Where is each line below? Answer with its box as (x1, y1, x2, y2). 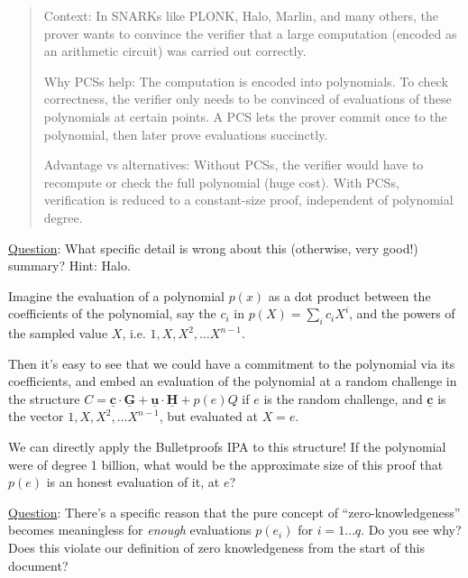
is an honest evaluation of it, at (46, 472, 220, 491)
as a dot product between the (268, 286, 431, 305)
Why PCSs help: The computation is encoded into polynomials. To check (43, 71, 448, 90)
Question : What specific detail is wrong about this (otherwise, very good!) (8, 238, 418, 257)
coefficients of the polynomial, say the (8, 304, 216, 323)
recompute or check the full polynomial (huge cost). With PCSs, (43, 172, 399, 191)
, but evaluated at (159, 407, 258, 426)
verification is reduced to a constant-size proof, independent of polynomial (43, 190, 454, 209)
